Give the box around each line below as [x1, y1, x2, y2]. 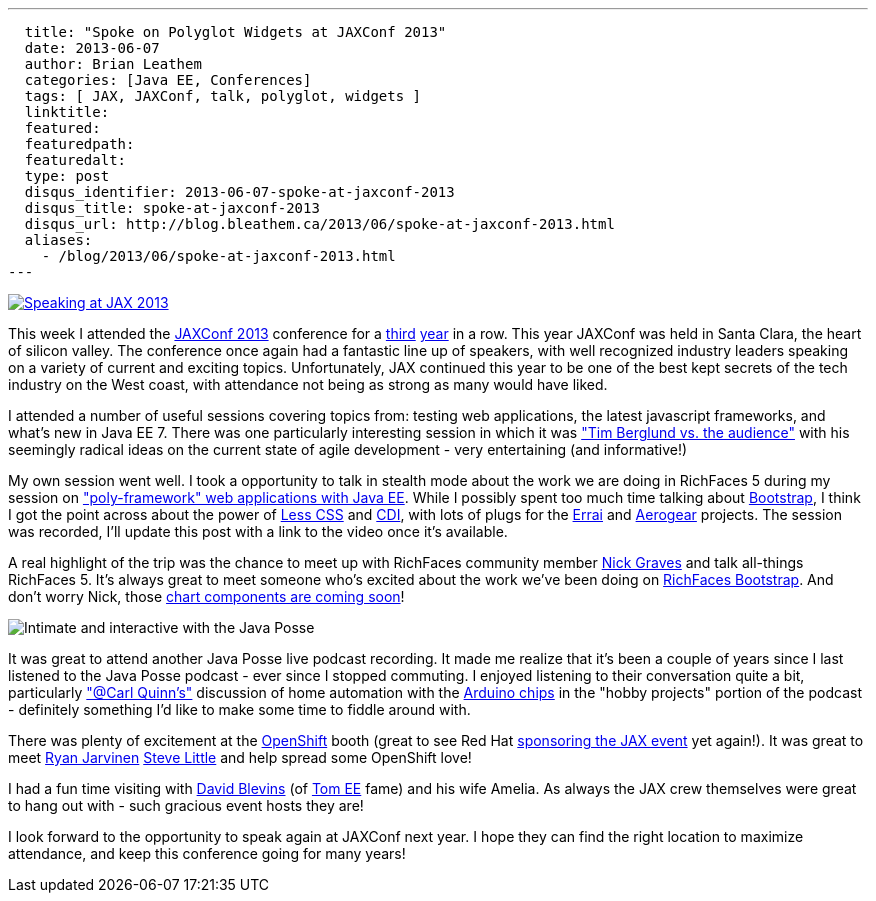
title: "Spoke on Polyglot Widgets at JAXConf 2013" [24, 24, 447, 40]
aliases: [24, 232, 93, 248]
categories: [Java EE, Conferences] [24, 72, 312, 88]
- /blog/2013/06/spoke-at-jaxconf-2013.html [41, 248, 396, 264]
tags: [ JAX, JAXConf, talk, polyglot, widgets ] [24, 88, 422, 104]
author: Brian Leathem [24, 56, 202, 72]
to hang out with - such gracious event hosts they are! [8, 797, 364, 814]
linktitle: [24, 104, 110, 120]
